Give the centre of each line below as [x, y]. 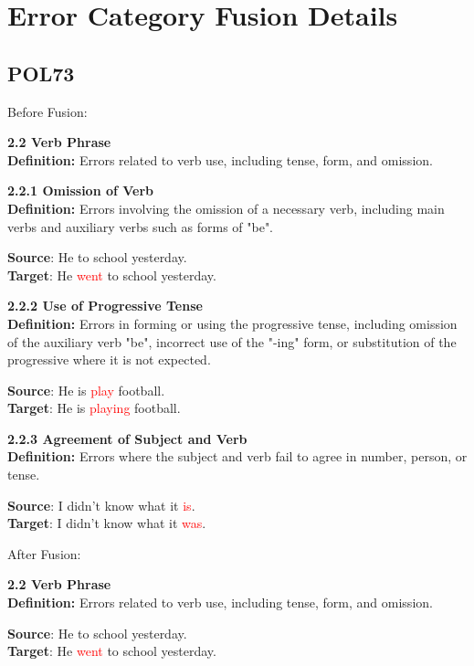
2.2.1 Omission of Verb [81, 190]
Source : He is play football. [86, 390]
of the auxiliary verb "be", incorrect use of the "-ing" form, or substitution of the [232, 341]
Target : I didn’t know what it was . [107, 523]
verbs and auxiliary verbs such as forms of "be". [141, 226]
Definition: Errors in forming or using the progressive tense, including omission [232, 323]
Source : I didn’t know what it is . [101, 505]
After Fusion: [44, 553]
